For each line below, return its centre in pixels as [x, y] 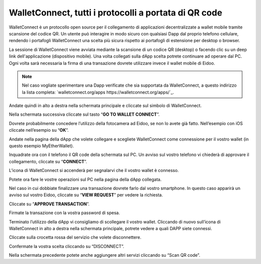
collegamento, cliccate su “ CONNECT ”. [48, 161]
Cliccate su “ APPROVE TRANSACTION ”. [49, 204]
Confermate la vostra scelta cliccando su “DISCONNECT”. [66, 246]
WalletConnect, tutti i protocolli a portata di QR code [116, 13]
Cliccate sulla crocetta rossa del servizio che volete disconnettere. [75, 237]
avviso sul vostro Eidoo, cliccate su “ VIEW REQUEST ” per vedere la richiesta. [86, 195]
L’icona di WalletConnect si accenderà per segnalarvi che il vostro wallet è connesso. [94, 171]
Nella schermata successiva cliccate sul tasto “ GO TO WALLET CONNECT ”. [84, 114]
